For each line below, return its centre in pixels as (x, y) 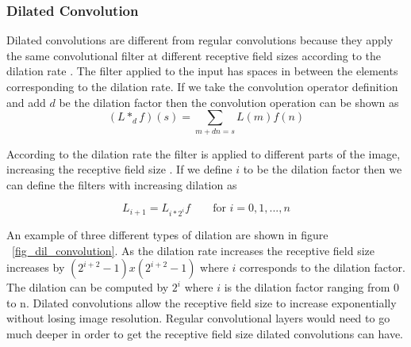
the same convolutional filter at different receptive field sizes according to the (194, 55)
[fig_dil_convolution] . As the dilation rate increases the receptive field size (193, 250)
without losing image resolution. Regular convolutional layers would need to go (198, 318)
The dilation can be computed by (88, 287)
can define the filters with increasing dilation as (122, 184)
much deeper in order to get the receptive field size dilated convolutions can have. (205, 334)
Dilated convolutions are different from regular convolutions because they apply (200, 40)
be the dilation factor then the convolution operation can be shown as (229, 102)
